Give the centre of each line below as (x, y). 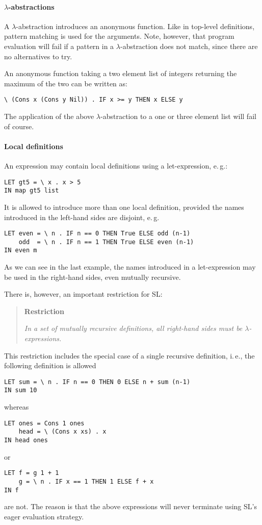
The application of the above (49, 116)
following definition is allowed (50, 365)
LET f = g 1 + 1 (32, 473)
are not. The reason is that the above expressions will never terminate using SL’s (130, 506)
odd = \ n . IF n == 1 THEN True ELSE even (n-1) (106, 242)
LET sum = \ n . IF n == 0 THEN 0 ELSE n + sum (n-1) (97, 382)
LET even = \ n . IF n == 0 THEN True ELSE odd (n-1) (97, 234)
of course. (19, 126)
